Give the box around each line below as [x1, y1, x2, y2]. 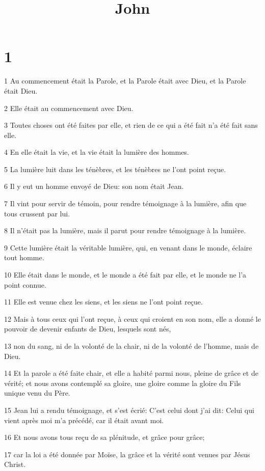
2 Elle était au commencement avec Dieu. [4, 102, 134, 113]
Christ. [4, 459, 26, 469]
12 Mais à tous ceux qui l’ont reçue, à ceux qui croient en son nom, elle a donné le [4, 313, 261, 324]
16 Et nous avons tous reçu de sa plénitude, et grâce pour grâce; [4, 432, 205, 442]
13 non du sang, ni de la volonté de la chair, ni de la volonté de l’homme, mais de [4, 341, 259, 351]
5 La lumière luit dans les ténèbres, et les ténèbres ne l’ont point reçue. [4, 163, 226, 174]
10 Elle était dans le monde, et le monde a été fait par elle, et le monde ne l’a [4, 269, 247, 280]
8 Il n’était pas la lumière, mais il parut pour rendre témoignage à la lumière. [4, 225, 246, 236]
